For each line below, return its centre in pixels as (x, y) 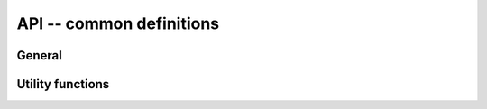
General (40, 55)
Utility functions (63, 84)
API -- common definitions (118, 23)
